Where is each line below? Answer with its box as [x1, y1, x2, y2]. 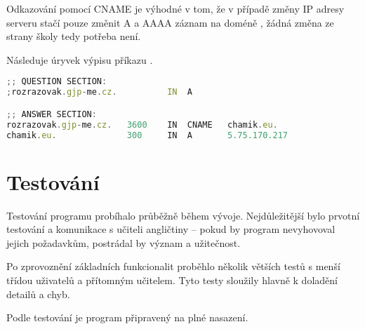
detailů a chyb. [6, 286, 70, 301]
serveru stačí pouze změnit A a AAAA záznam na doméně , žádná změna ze [6, 15, 334, 29]
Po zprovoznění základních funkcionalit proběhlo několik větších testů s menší [6, 259, 340, 274]
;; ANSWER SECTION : [6, 109, 97, 119]
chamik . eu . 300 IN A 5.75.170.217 [6, 130, 288, 140]
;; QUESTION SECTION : [6, 76, 107, 87]
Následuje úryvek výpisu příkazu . [6, 52, 153, 67]
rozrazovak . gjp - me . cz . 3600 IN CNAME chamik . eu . [6, 119, 278, 130]
